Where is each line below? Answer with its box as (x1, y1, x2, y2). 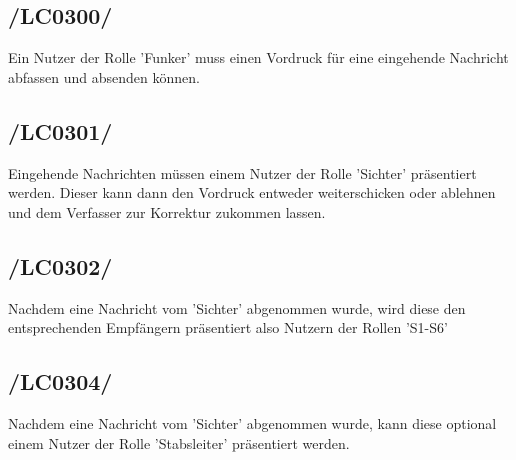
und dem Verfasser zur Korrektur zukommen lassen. (8, 201, 326, 222)
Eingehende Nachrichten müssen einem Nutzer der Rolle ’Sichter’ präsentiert (8, 162, 477, 183)
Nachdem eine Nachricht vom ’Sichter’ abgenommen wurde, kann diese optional (8, 412, 497, 433)
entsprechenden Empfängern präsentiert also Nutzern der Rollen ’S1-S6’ (8, 317, 448, 338)
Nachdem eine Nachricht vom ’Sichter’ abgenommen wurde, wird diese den (8, 297, 466, 318)
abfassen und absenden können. (8, 66, 200, 87)
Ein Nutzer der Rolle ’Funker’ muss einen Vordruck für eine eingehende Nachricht (8, 47, 509, 68)
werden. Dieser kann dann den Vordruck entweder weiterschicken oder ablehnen (8, 182, 496, 203)
